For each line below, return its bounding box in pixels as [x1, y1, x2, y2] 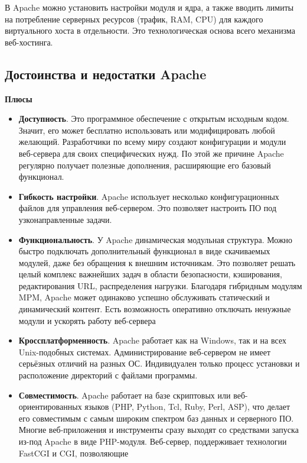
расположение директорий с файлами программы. [18, 369, 198, 381]
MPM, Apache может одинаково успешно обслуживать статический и [18, 291, 270, 303]
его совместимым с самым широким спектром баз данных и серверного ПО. [18, 412, 294, 424]
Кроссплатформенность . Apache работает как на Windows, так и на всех [18, 334, 286, 347]
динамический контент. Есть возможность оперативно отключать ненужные [18, 303, 291, 315]
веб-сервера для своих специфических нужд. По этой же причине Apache [18, 147, 284, 159]
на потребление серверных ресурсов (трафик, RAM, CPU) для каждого [5, 12, 263, 25]
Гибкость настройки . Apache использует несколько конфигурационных [18, 190, 279, 202]
